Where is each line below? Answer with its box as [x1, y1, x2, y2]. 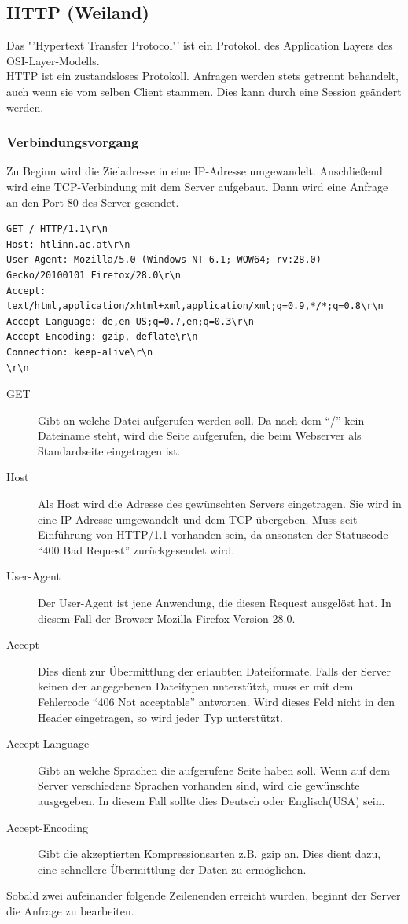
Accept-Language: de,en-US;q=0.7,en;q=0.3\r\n [6, 315, 254, 327]
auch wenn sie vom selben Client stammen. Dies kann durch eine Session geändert [6, 83, 402, 99]
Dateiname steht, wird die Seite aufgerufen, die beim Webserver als [38, 427, 362, 444]
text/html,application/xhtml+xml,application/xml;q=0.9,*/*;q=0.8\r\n [6, 300, 384, 312]
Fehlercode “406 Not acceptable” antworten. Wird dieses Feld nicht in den [38, 694, 395, 710]
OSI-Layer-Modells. [6, 52, 100, 68]
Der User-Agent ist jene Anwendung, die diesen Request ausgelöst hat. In [38, 595, 391, 611]
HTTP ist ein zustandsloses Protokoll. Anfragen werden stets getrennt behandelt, [6, 68, 399, 84]
